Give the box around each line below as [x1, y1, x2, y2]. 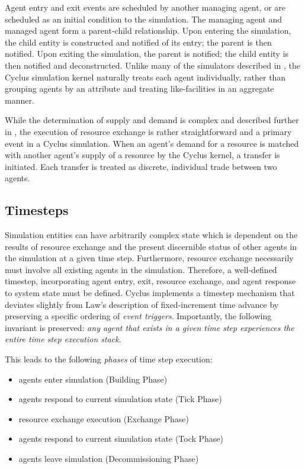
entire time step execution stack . [5, 333, 121, 345]
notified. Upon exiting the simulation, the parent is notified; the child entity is [5, 47, 289, 60]
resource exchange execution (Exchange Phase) [18, 412, 190, 425]
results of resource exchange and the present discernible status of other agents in [5, 240, 297, 252]
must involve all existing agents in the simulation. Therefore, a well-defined [5, 263, 277, 275]
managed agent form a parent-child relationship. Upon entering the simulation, [5, 24, 291, 37]
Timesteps [5, 201, 69, 219]
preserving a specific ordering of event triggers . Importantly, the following [5, 310, 272, 322]
